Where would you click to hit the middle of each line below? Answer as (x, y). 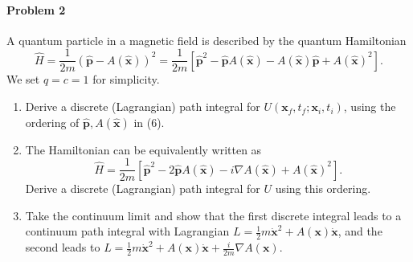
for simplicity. (126, 79)
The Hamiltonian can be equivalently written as (143, 149)
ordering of (52, 122)
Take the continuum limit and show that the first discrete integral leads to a (213, 215)
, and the (360, 231)
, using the (370, 106)
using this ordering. (323, 188)
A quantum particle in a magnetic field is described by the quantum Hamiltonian (206, 40)
